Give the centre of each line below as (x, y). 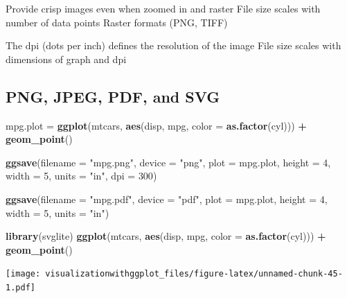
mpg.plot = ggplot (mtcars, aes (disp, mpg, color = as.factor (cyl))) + (156, 125)
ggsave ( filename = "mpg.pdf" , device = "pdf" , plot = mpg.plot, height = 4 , (167, 199)
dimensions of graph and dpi (66, 59)
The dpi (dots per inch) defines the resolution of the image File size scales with (173, 45)
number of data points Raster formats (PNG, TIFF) (117, 22)
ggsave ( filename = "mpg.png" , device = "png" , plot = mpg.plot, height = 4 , (168, 162)
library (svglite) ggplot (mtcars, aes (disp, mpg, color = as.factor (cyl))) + (166, 236)
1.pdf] (20, 287)
